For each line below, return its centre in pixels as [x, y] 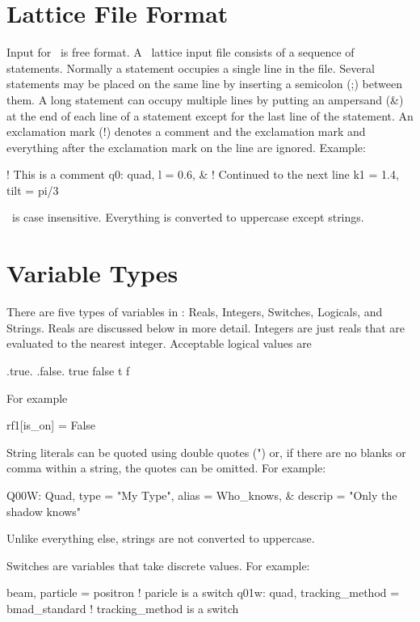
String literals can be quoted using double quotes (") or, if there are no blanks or [206, 452]
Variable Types [92, 273]
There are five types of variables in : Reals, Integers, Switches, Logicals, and [195, 312]
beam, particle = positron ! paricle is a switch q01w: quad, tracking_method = [203, 592]
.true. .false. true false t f [68, 370]
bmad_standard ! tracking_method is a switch [123, 608]
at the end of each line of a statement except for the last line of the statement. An [210, 115]
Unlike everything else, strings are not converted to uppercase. [161, 538]
